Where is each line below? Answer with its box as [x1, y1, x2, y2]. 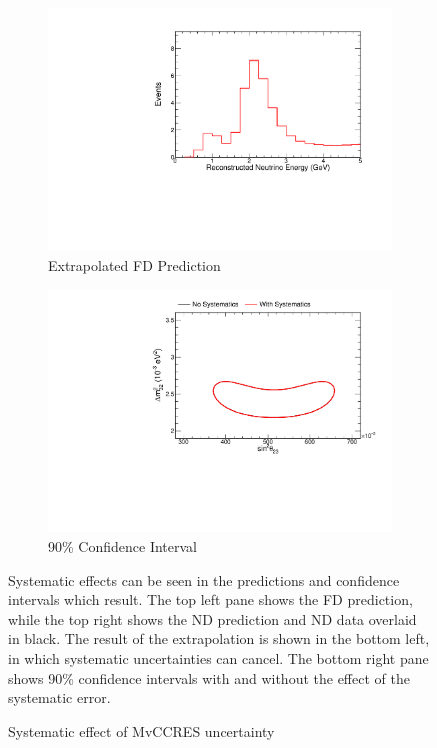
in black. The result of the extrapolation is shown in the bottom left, [8, 628, 430, 649]
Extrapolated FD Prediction [48, 254, 221, 275]
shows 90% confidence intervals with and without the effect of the [8, 667, 410, 688]
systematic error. [8, 687, 111, 708]
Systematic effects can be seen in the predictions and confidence [8, 569, 400, 590]
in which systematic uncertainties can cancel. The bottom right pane [8, 647, 429, 668]
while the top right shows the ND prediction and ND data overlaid [8, 608, 417, 629]
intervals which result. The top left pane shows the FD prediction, [8, 589, 413, 610]
